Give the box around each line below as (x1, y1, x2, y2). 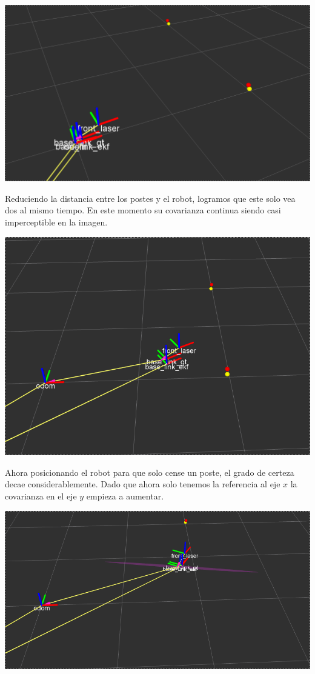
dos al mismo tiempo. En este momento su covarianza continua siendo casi (5, 204, 281, 216)
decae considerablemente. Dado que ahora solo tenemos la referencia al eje (5, 478, 280, 490)
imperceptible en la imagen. (5, 216, 108, 229)
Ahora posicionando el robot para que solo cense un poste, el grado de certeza (5, 465, 294, 478)
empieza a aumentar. (86, 489, 164, 502)
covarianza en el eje (5, 489, 77, 502)
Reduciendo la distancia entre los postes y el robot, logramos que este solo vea (5, 192, 296, 204)
